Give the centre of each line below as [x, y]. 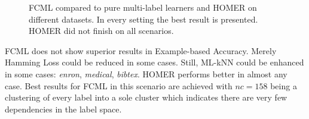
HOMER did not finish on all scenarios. [101, 31]
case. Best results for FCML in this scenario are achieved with [119, 85]
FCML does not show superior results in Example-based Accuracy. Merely [141, 50]
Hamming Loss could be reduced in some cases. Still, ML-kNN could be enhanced [154, 62]
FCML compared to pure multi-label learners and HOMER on [143, 7]
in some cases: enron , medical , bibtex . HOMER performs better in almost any [146, 73]
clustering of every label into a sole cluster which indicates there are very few [146, 97]
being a [284, 85]
